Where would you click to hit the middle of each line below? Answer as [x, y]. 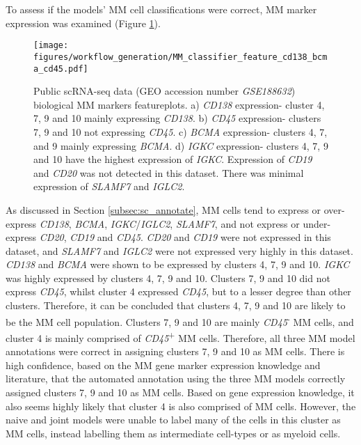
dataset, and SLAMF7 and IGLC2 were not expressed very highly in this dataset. [179, 250]
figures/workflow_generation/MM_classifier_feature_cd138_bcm [180, 57]
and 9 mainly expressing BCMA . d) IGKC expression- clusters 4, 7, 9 [181, 145]
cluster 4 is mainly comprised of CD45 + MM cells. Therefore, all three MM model [180, 336]
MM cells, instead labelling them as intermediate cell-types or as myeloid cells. [173, 433]
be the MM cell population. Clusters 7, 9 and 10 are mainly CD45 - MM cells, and [180, 320]
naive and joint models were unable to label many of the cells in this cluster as [173, 420]
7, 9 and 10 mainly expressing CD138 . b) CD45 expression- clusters [177, 118]
